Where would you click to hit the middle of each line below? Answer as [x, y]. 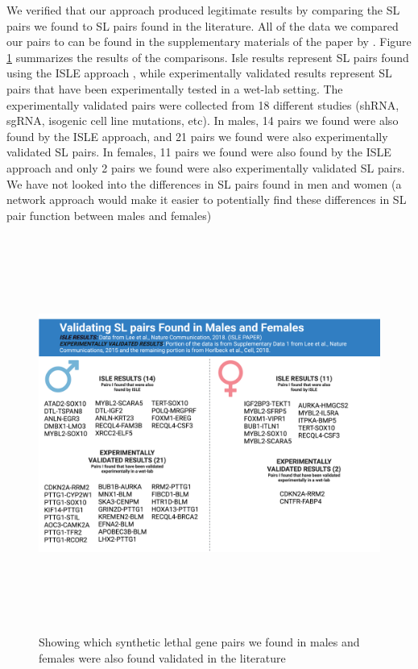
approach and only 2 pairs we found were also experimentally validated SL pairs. [206, 167]
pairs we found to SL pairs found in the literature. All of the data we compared [203, 25]
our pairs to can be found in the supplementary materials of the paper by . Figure [209, 42]
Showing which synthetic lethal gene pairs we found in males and [199, 642]
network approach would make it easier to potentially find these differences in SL [207, 199]
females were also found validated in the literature [162, 657]
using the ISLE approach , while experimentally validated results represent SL [199, 73]
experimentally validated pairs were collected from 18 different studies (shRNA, [203, 104]
